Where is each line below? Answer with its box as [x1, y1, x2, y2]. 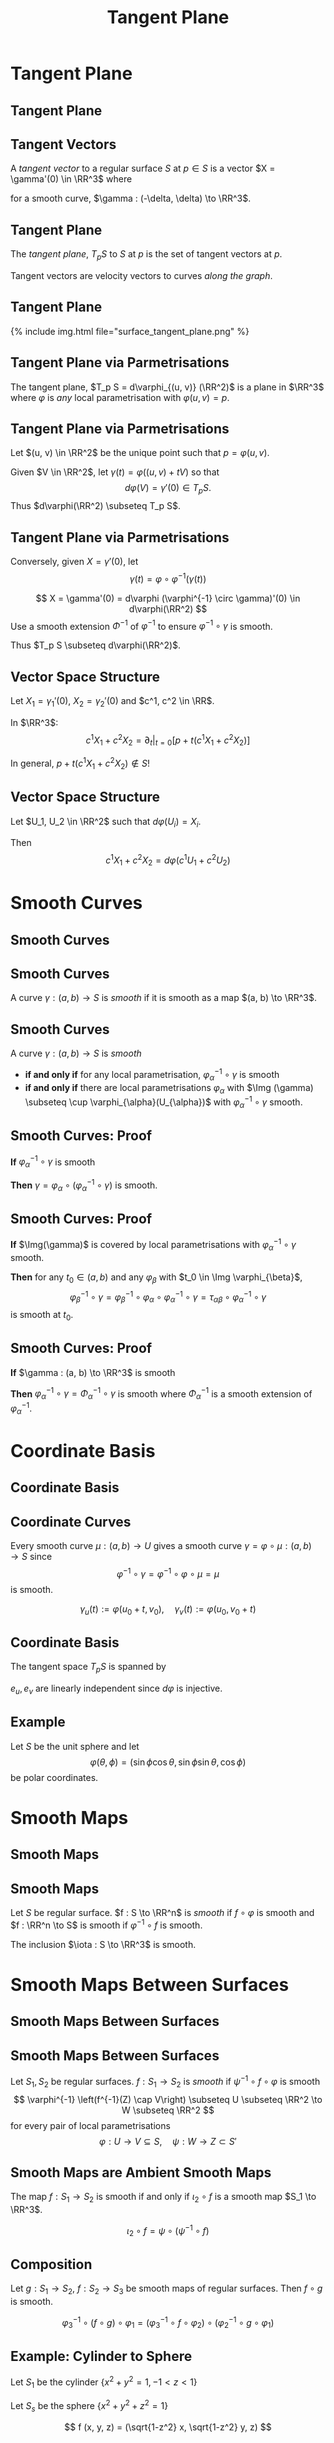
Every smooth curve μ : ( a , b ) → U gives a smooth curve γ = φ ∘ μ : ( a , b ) [10, 1539, 312, 1551]
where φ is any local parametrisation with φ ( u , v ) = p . [10, 391, 230, 403]
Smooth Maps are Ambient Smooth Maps [10, 2164, 272, 2181]
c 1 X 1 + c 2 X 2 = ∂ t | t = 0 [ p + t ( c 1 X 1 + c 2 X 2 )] [85, 732, 251, 748]
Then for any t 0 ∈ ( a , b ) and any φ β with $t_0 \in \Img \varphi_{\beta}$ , [10, 1271, 303, 1285]
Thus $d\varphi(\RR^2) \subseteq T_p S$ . [10, 500, 182, 512]
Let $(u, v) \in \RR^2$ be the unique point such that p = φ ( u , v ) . [10, 447, 270, 459]
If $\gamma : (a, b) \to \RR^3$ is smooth [10, 1366, 176, 1378]
